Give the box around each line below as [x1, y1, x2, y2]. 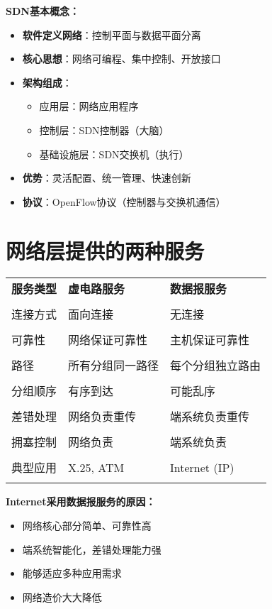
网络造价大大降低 [22, 589, 102, 604]
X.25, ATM [68, 459, 125, 476]
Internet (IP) [170, 459, 234, 476]
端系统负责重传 [170, 408, 250, 425]
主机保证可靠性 [170, 331, 250, 349]
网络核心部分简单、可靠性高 [22, 518, 152, 533]
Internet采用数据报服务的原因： [6, 494, 156, 509]
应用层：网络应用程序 [39, 99, 139, 114]
